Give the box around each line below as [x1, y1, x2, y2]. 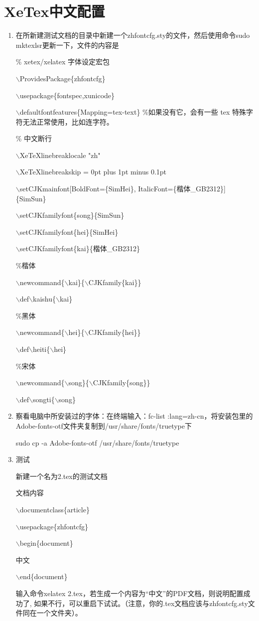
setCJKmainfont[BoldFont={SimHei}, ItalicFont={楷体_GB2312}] [19, 183, 226, 194]
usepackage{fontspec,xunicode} [19, 90, 115, 100]
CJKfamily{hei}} [88, 327, 141, 337]
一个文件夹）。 [36, 608, 82, 618]
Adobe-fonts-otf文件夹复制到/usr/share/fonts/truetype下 [15, 420, 192, 431]
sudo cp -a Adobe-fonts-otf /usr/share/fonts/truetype [15, 437, 179, 448]
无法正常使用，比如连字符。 [22, 116, 114, 127]
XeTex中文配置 [4, 1, 105, 21]
